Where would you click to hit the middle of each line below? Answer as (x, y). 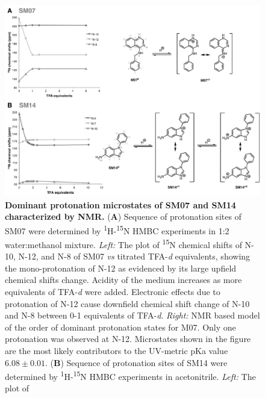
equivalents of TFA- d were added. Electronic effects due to (113, 292)
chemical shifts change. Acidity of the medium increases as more (123, 280)
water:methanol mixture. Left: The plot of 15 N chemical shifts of (123, 244)
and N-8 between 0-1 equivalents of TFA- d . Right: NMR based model (132, 315)
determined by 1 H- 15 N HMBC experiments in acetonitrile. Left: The (130, 375)
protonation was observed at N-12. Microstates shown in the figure (128, 339)
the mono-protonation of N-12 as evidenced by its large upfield (121, 268)
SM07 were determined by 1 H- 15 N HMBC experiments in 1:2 (117, 229)
